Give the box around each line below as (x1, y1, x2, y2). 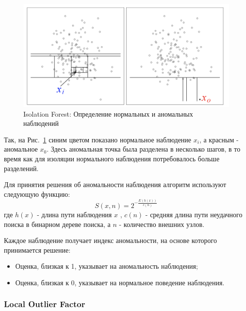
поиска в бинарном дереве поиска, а (4, 219, 111, 229)
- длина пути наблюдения (37, 209, 112, 219)
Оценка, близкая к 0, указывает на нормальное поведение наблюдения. (15, 277, 225, 287)
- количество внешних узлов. (119, 219, 205, 229)
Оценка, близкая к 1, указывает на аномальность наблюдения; (15, 261, 198, 271)
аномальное (4, 144, 38, 154)
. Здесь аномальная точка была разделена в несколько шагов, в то (47, 144, 241, 154)
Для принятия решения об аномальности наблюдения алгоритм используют (4, 179, 227, 190)
